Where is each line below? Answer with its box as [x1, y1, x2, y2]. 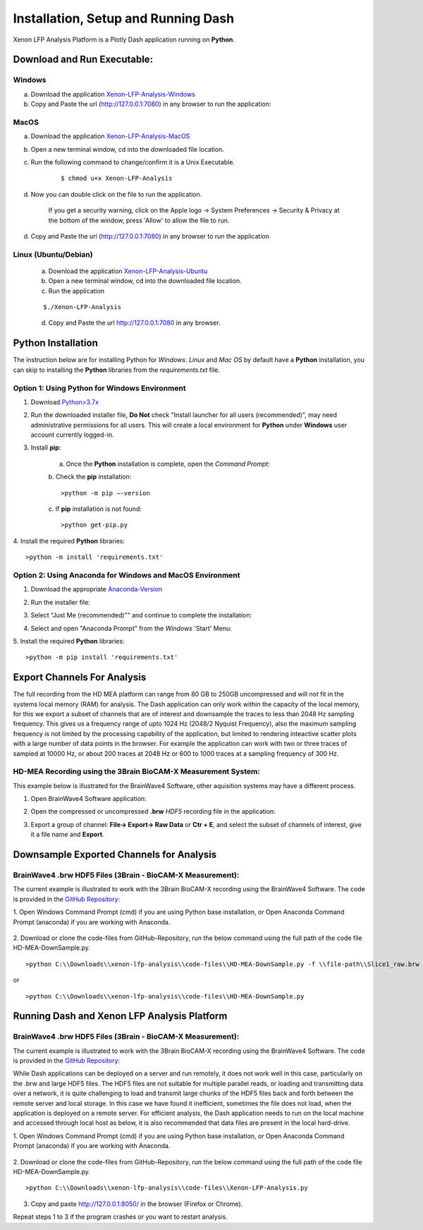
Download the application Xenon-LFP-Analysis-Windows [30, 90, 195, 98]
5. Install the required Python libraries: [13, 637, 125, 645]
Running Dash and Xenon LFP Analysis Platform [13, 1010, 228, 1023]
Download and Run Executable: [13, 54, 154, 66]
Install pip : [30, 443, 61, 452]
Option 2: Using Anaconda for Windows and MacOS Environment [13, 570, 240, 580]
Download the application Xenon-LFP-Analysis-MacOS [30, 132, 190, 140]
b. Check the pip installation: [48, 473, 132, 481]
